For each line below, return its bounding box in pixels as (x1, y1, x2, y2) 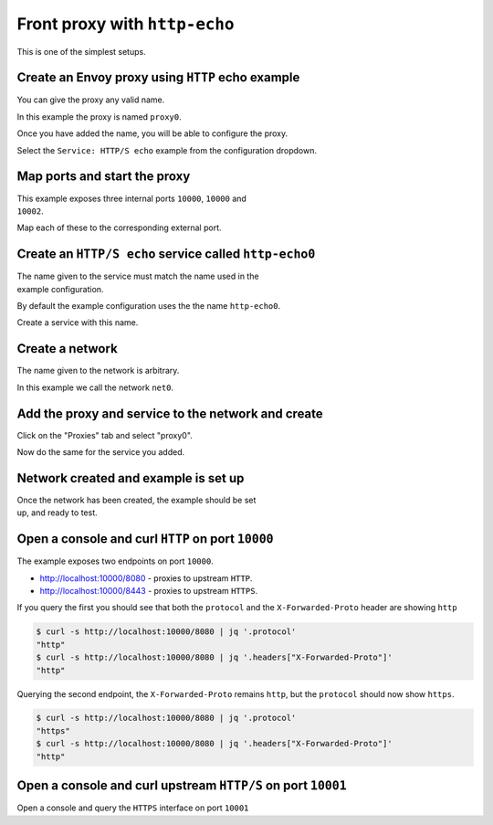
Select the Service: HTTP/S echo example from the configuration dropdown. (16, 144, 317, 155)
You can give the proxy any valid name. (16, 94, 165, 105)
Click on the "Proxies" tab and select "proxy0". (16, 429, 194, 440)
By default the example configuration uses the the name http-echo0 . (16, 301, 281, 311)
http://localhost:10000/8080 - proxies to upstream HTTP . (39, 572, 253, 584)
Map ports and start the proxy (16, 169, 191, 185)
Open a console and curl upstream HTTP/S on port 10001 (16, 777, 347, 794)
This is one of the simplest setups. (16, 46, 146, 57)
